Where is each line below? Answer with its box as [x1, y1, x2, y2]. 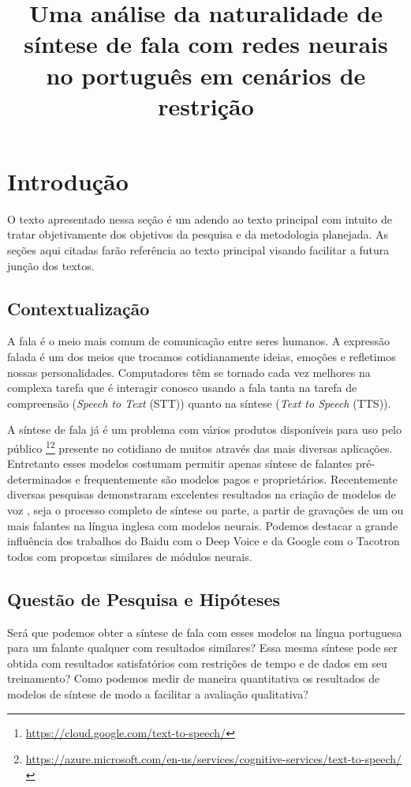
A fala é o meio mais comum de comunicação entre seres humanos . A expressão [7, 333, 390, 349]
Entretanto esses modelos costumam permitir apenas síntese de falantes [7, 455, 353, 472]
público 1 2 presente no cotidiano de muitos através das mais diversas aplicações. [7, 438, 393, 456]
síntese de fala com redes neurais [24, 28, 388, 60]
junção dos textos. [7, 257, 95, 273]
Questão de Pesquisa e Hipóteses [7, 586, 281, 611]
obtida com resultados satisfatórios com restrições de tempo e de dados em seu [7, 654, 387, 671]
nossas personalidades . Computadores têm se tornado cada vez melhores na [7, 363, 371, 380]
